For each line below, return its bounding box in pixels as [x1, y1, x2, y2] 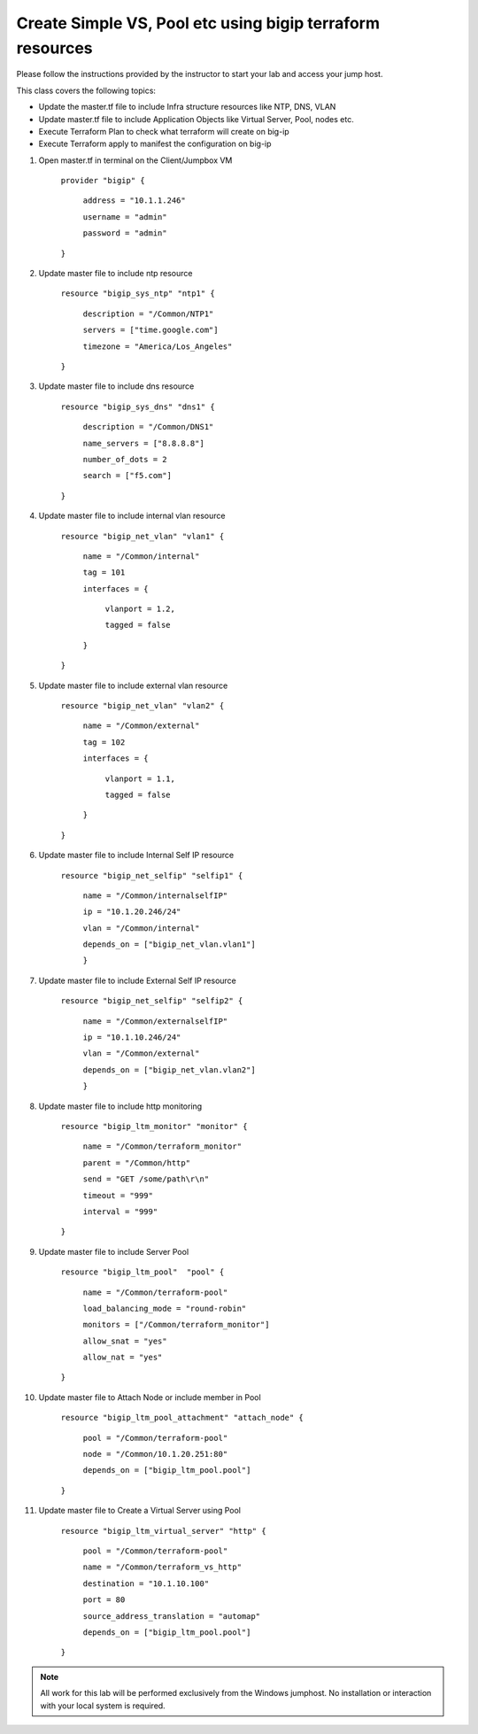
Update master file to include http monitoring [38, 1101, 203, 1111]
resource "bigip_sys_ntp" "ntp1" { [60, 289, 216, 298]
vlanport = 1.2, [104, 604, 176, 615]
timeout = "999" [82, 1190, 154, 1200]
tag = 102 [82, 737, 126, 747]
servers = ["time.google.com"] [82, 325, 219, 336]
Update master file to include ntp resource [38, 268, 193, 279]
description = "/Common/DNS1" [82, 422, 214, 432]
